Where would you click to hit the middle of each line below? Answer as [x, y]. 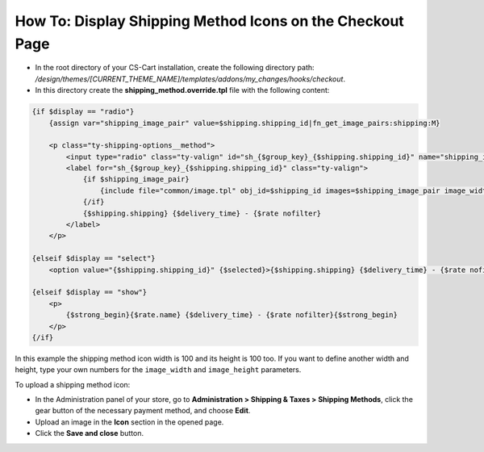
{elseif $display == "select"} [94, 259]
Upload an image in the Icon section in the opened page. [129, 422]
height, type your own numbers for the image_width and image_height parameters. [158, 370]
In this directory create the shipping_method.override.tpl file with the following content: [182, 90]
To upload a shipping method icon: [73, 384]
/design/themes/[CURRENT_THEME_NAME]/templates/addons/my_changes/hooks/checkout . [190, 79]
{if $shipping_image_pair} [136, 179]
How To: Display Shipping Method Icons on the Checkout [210, 21]
